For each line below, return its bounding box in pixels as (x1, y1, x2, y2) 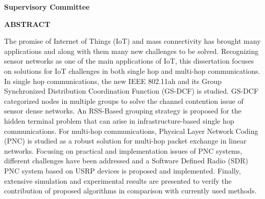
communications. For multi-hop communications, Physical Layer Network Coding (4, 125, 258, 136)
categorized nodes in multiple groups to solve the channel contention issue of (4, 95, 244, 106)
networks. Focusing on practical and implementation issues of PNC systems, (4, 145, 243, 156)
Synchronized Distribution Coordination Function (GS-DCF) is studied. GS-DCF (4, 86, 259, 96)
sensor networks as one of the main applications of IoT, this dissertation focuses (4, 55, 254, 66)
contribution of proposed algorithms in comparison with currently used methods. (4, 185, 257, 196)
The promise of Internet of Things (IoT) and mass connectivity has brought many (4, 36, 261, 46)
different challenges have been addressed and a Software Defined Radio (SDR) (4, 155, 248, 166)
